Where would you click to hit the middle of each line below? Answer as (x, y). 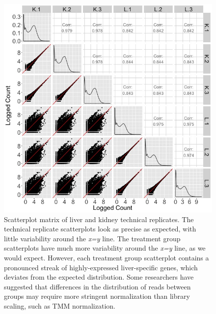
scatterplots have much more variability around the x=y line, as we (105, 248)
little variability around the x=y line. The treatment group (92, 238)
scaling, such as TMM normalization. (60, 305)
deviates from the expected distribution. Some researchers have (99, 277)
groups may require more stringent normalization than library (97, 296)
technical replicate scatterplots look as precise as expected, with (100, 229)
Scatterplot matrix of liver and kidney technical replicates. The (99, 219)
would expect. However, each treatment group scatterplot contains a (107, 257)
